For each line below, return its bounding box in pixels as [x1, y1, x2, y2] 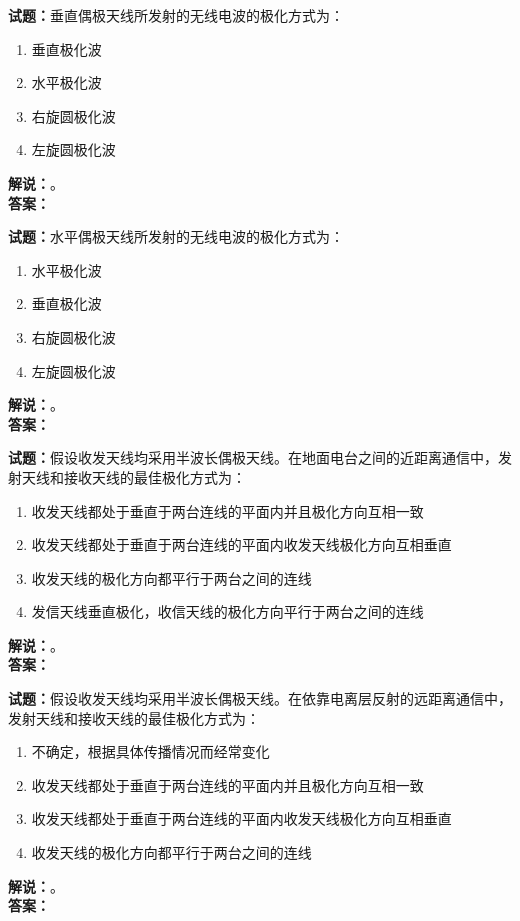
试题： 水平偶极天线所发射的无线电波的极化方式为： [8, 226, 344, 247]
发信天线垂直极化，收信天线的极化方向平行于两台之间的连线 [31, 601, 424, 622]
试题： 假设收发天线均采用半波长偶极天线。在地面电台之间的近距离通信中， [8, 447, 498, 468]
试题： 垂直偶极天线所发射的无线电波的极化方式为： [8, 5, 344, 25]
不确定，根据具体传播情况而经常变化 [31, 741, 270, 762]
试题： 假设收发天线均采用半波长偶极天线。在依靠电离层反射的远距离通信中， [8, 688, 512, 709]
